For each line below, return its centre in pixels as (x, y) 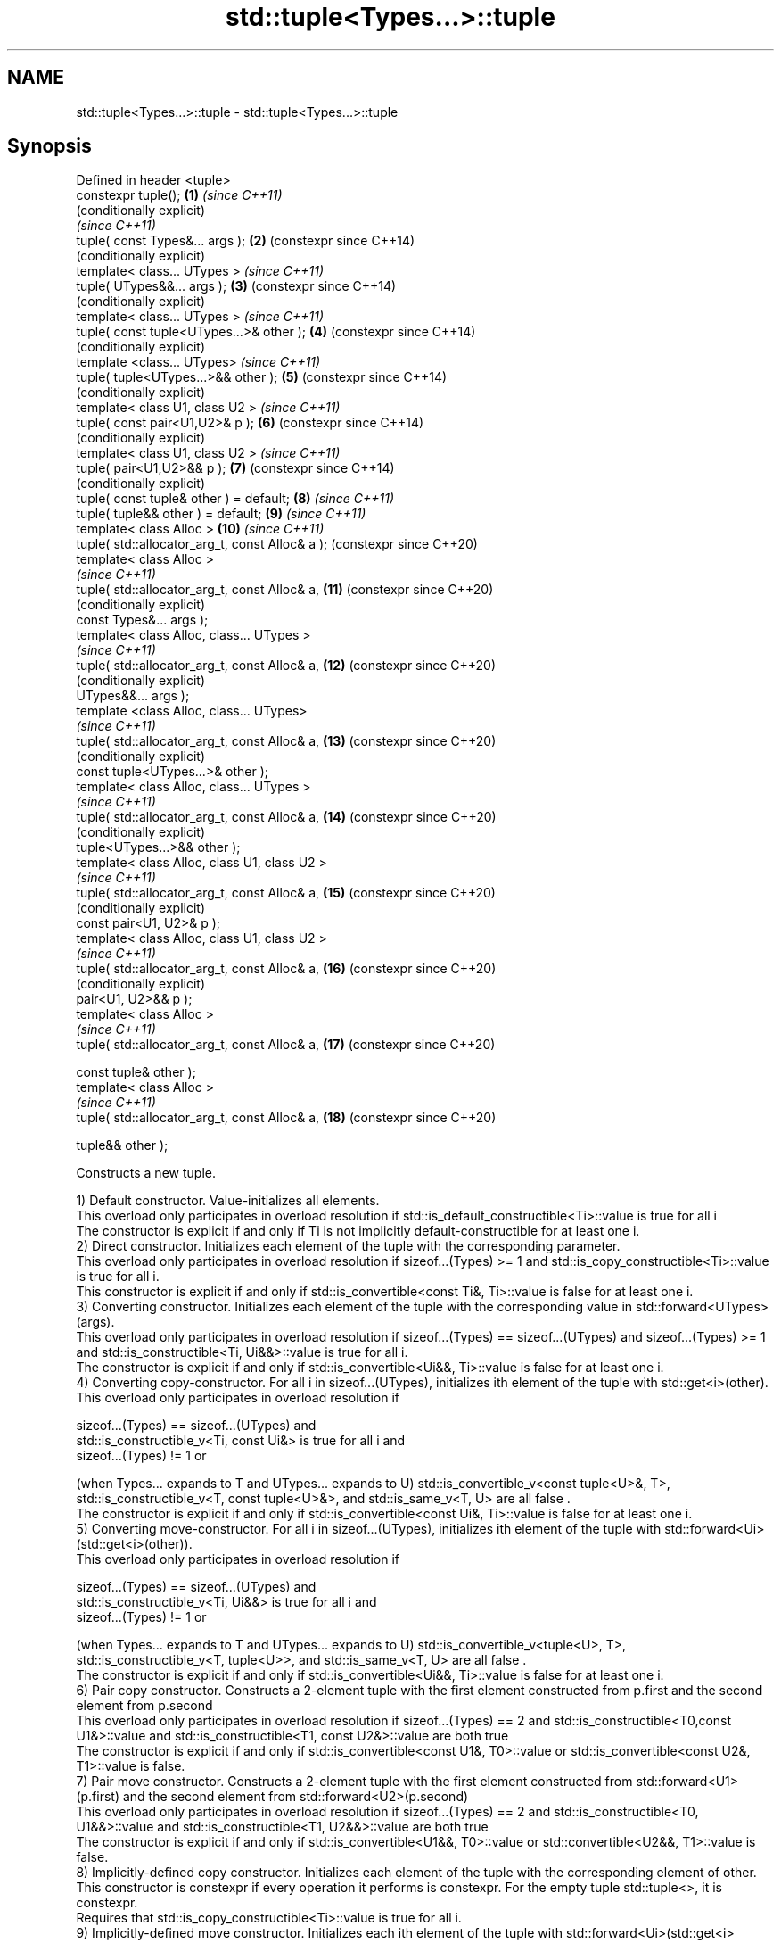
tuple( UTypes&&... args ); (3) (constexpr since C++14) (236, 286)
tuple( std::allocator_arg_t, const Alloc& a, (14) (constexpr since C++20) (286, 817)
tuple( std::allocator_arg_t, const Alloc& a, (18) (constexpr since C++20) (286, 1118)
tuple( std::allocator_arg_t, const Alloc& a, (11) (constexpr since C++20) (285, 590)
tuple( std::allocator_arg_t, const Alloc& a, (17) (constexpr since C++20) (286, 1045)
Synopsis (49, 146)
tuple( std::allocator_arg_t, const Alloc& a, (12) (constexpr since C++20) (286, 666)
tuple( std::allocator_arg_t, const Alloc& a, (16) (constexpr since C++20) (286, 969)
